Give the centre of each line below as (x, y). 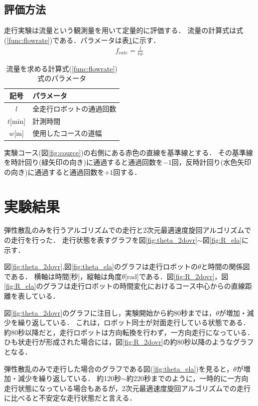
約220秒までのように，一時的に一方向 (188, 378)
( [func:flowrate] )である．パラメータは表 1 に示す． (82, 40)
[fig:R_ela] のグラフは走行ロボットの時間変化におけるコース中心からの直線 (125, 286)
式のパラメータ (62, 78)
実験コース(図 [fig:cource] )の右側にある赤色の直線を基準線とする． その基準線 (129, 152)
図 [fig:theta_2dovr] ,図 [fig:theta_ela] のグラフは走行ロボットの (101, 266)
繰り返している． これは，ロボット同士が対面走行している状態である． (134, 322)
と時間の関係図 (225, 266)
